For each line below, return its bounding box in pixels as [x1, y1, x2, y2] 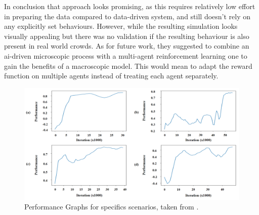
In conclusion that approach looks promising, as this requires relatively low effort [4, 1, 255, 11]
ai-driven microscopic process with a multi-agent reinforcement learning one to [4, 50, 247, 61]
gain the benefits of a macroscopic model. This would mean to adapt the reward [4, 60, 252, 71]
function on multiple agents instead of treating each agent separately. [4, 70, 219, 81]
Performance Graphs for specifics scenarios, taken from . [24, 201, 199, 212]
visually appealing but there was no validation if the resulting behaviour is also [4, 30, 249, 41]
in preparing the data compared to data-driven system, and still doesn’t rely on [4, 11, 251, 21]
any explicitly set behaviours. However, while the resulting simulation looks [4, 21, 238, 31]
